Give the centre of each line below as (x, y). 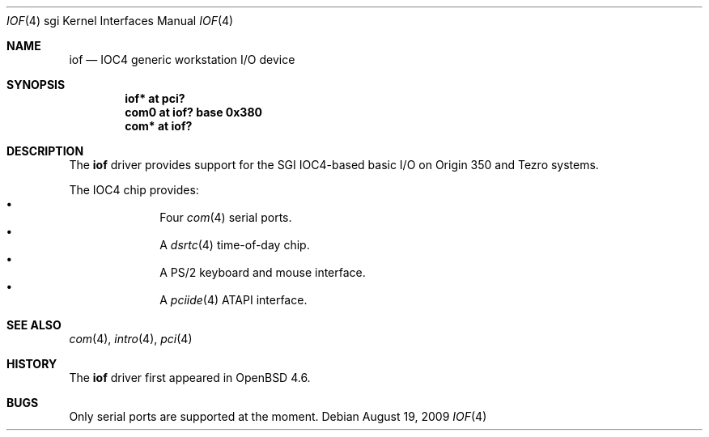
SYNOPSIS (36, 85)
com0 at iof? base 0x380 (193, 112)
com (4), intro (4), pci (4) (131, 339)
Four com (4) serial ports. (226, 217)
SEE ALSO (34, 325)
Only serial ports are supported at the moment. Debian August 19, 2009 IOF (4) (278, 416)
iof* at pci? (155, 98)
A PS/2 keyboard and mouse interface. (263, 272)
